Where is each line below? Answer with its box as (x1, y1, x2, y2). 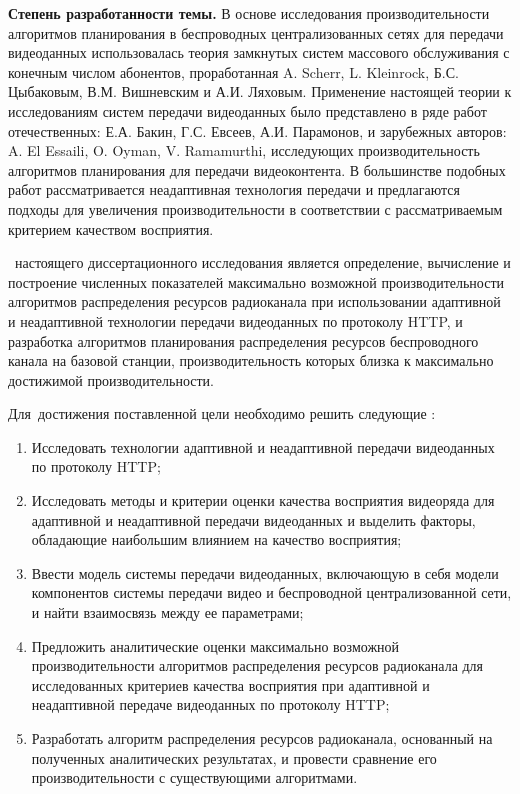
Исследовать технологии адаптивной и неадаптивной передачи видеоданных (31, 436, 495, 457)
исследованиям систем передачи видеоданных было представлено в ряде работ (8, 100, 487, 121)
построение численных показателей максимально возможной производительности (8, 271, 505, 292)
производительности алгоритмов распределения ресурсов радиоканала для (31, 655, 484, 676)
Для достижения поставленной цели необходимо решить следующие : (8, 403, 436, 424)
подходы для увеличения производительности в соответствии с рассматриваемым (8, 198, 503, 219)
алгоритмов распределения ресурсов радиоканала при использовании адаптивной (8, 291, 501, 312)
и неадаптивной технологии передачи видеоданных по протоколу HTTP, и (8, 310, 463, 331)
